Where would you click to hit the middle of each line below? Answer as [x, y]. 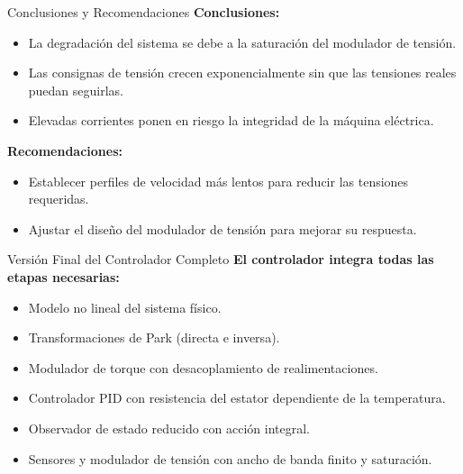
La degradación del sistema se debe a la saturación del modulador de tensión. [242, 42]
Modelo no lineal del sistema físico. [125, 307]
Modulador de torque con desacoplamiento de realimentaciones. [203, 367]
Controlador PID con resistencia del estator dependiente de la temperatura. [237, 398]
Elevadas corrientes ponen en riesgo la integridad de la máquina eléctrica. [231, 120]
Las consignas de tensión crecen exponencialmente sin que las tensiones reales [242, 73]
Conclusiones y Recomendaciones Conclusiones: [144, 12]
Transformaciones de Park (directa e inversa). [154, 337]
